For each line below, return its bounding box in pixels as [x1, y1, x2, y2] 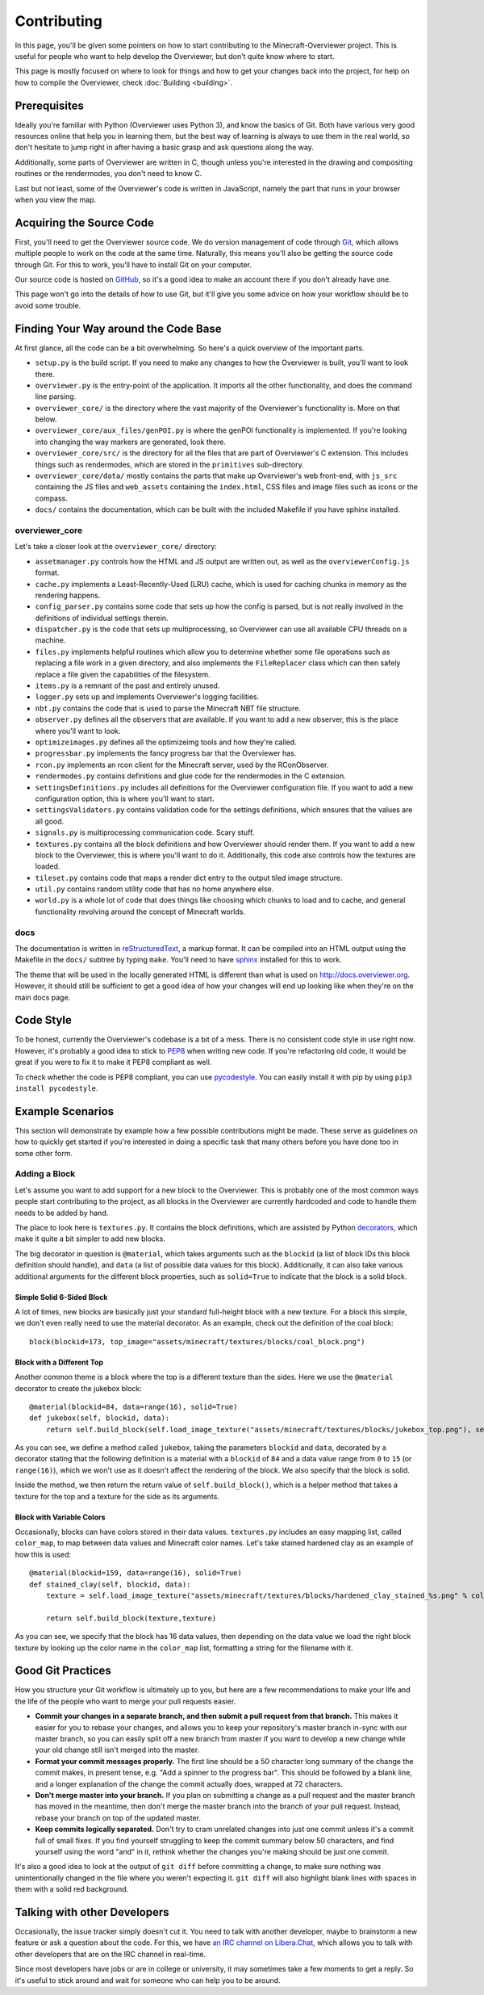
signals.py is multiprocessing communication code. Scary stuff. [35, 828, 255, 837]
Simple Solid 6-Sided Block [15, 1292, 108, 1301]
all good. [35, 816, 65, 826]
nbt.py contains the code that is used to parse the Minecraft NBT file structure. [35, 703, 302, 713]
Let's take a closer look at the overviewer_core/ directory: [15, 542, 217, 551]
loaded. [35, 861, 60, 871]
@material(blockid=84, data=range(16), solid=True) [29, 1402, 238, 1411]
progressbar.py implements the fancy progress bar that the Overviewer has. [35, 748, 297, 758]
